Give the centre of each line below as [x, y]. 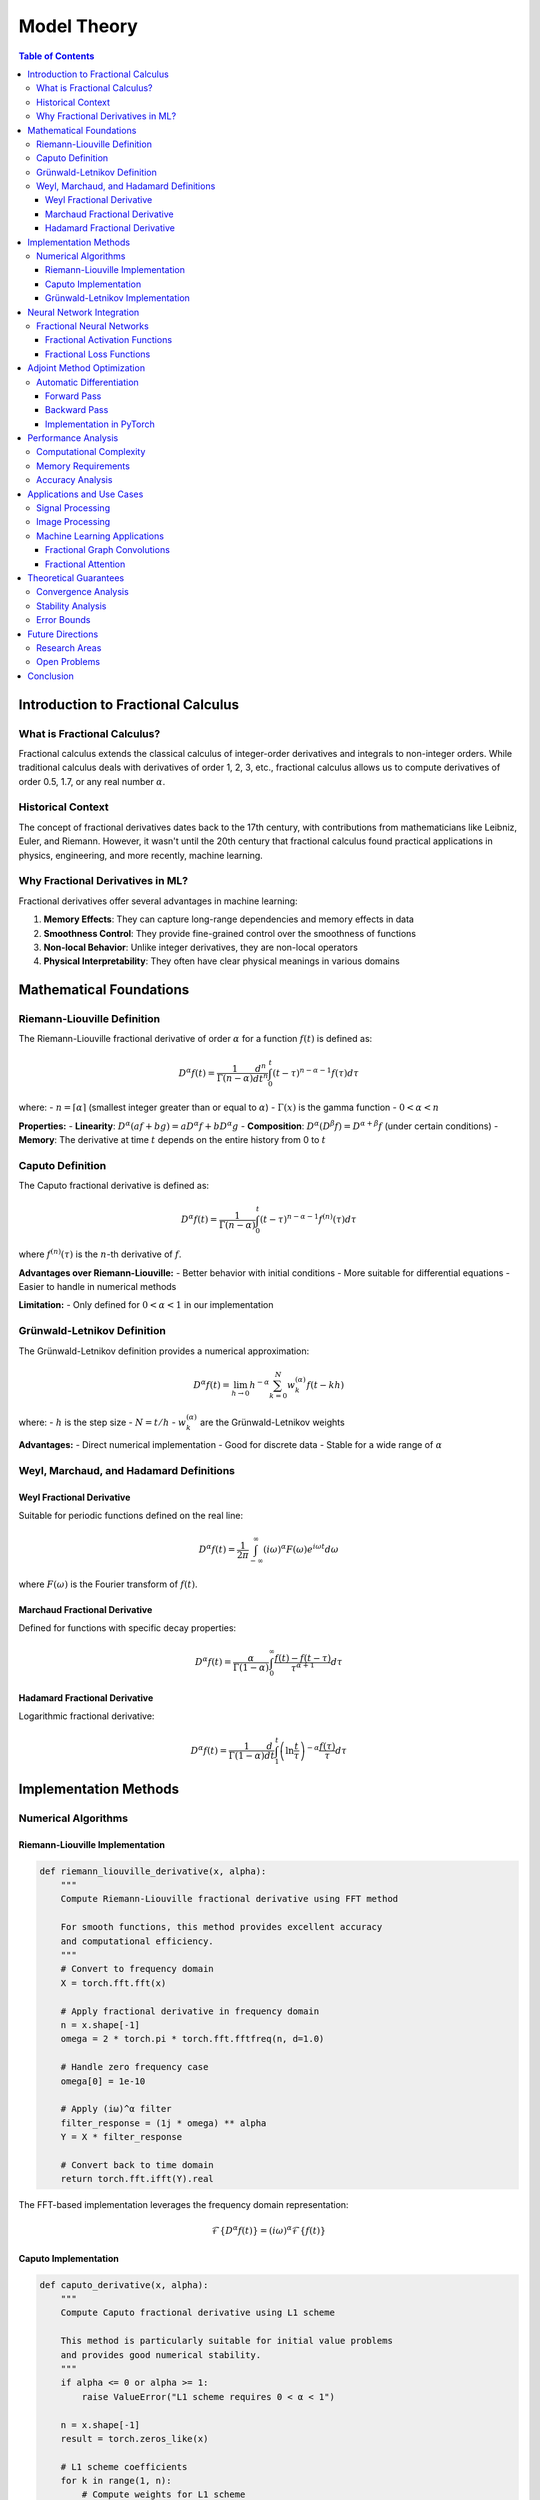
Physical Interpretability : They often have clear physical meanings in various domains [221, 961]
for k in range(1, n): [116, 2481]
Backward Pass [77, 410]
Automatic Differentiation [87, 382]
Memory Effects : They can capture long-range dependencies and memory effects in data [229, 919]
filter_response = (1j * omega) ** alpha [163, 2123]
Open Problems [68, 662]
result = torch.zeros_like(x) [134, 2438]
